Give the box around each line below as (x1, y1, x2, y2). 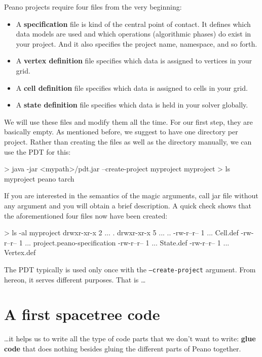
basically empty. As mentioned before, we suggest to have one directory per (4, 126, 238, 137)
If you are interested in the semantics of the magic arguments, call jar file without (4, 190, 258, 201)
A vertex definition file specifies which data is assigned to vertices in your (16, 55, 252, 66)
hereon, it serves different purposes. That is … (4, 274, 146, 284)
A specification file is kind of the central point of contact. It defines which (16, 18, 251, 29)
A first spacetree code (4, 304, 160, 325)
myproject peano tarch (4, 173, 74, 184)
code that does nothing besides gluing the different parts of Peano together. (4, 343, 241, 353)
